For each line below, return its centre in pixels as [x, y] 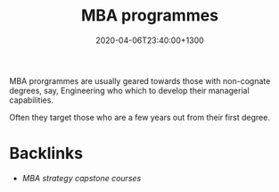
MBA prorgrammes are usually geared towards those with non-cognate [140, 80]
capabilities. [31, 100]
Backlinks [46, 154]
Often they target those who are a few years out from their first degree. [139, 117]
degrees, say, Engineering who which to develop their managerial [129, 90]
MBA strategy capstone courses [82, 178]
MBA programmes [150, 16]
